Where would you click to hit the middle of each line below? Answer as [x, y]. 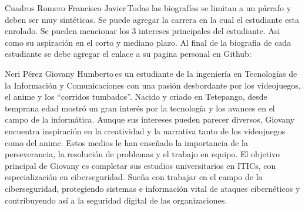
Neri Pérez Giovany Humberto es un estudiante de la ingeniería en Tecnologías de [151, 73]
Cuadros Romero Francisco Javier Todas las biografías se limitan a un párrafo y [148, 8]
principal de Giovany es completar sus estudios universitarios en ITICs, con [140, 165]
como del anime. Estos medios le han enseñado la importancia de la [126, 142]
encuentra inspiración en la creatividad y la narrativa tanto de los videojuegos [145, 131]
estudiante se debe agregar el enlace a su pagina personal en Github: [128, 54]
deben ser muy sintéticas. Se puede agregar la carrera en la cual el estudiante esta [152, 19]
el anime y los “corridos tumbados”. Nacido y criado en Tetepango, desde [136, 96]
